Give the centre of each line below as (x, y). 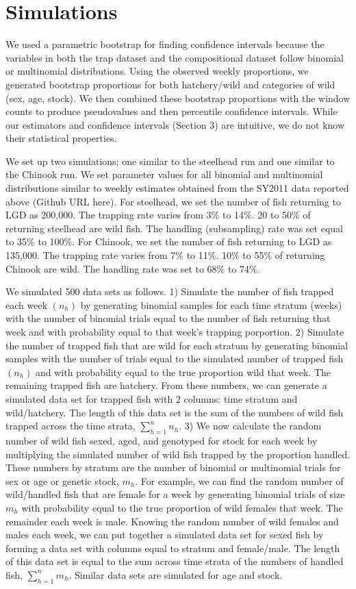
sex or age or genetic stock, (62, 480)
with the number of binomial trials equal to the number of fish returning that (168, 318)
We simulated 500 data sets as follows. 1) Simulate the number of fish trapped (170, 291)
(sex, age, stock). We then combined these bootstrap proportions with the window (178, 98)
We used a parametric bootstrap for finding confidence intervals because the (165, 44)
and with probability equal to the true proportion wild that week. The (183, 372)
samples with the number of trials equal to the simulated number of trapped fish (175, 359)
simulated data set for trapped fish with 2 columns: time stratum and (152, 398)
